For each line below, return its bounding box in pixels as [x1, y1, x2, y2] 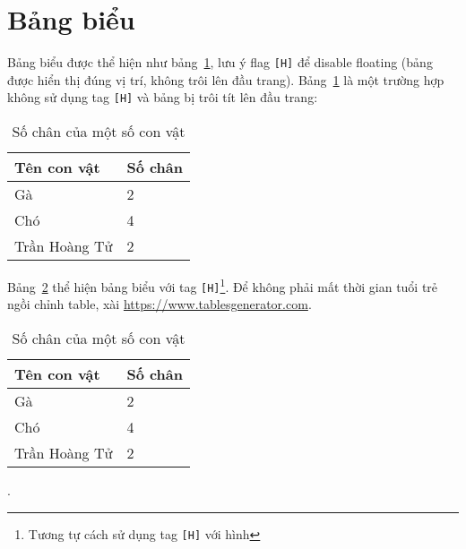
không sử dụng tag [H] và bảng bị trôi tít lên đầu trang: [7, 88, 318, 107]
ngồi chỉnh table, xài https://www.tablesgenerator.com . [7, 295, 312, 313]
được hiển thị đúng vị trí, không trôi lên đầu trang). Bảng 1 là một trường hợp [7, 70, 444, 89]
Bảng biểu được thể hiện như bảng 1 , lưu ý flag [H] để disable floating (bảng [7, 53, 433, 72]
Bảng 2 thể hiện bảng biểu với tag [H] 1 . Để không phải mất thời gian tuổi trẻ [7, 275, 438, 296]
